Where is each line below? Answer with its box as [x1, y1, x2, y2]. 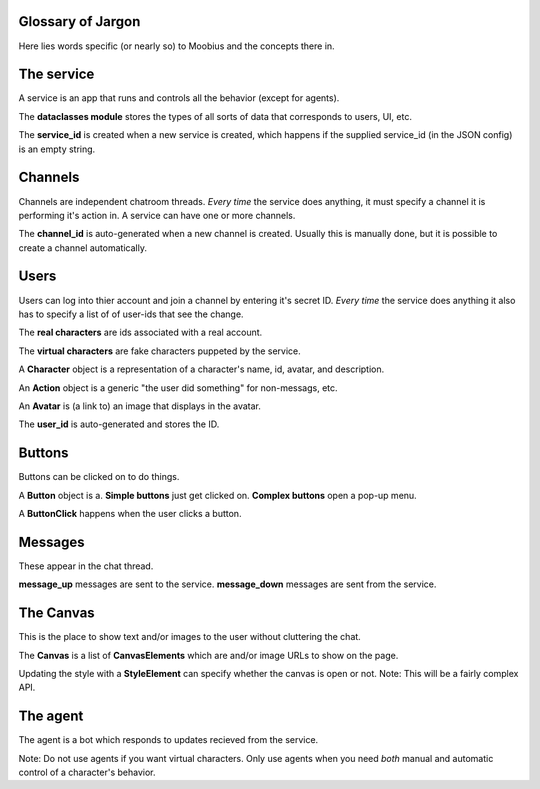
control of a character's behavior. [18, 766, 156, 779]
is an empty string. [18, 143, 96, 155]
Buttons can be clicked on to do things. [18, 471, 180, 483]
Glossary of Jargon [18, 13, 141, 30]
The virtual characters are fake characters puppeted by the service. [18, 345, 302, 357]
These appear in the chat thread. [18, 560, 154, 572]
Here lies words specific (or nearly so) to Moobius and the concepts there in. [18, 40, 335, 52]
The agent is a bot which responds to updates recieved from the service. [18, 734, 319, 746]
